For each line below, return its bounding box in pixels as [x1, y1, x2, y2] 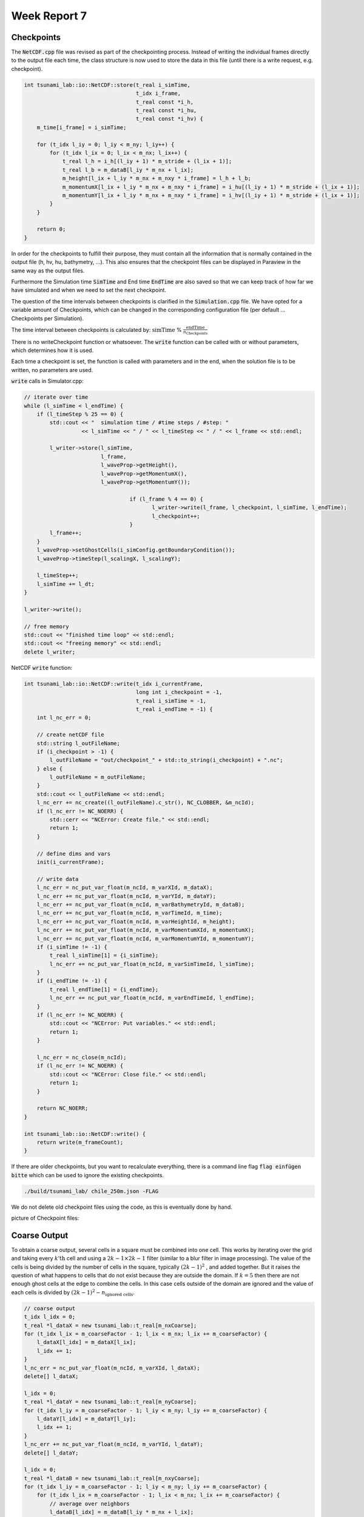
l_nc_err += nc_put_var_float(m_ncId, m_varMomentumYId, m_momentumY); [36, 935, 255, 942]
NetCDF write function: [11, 664, 73, 671]
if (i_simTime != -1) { [36, 944, 107, 950]
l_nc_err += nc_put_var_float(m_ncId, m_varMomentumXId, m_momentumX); [36, 927, 255, 934]
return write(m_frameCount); [36, 1138, 124, 1146]
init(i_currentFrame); [36, 859, 104, 865]
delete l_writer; [24, 648, 76, 655]
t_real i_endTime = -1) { [135, 706, 213, 712]
